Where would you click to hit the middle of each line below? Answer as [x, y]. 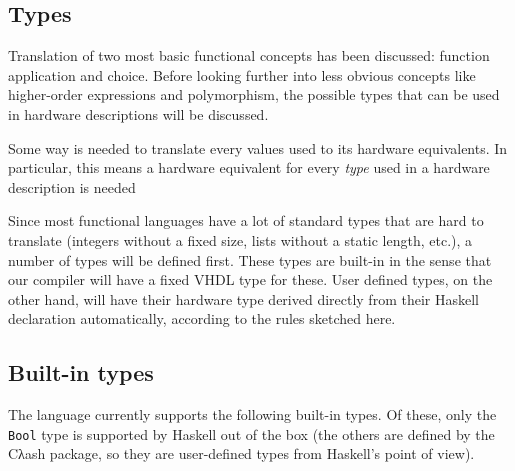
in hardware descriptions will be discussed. [138, 113]
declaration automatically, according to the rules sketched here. [202, 318]
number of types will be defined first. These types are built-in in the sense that [250, 259]
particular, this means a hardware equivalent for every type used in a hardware [249, 167]
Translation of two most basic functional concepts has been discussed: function [249, 55]
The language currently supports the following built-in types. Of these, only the [252, 414]
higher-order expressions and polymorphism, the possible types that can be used [254, 94]
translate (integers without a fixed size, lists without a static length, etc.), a [240, 239]
